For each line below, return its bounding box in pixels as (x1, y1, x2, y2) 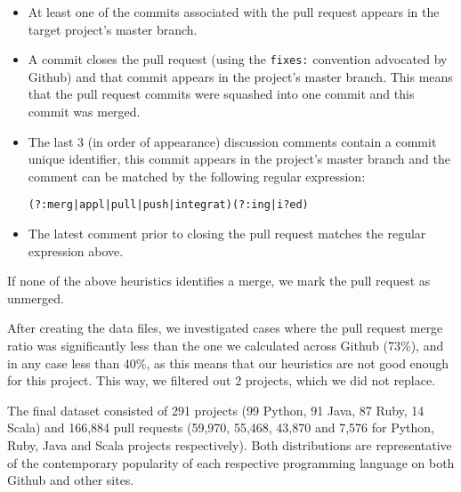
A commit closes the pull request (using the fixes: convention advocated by (28, 50, 448, 69)
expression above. (28, 241, 124, 260)
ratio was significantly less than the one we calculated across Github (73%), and (7, 336, 444, 355)
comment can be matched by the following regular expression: (28, 166, 366, 185)
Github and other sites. (7, 471, 134, 489)
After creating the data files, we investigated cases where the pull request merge (7, 319, 443, 337)
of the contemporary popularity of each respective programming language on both (7, 453, 455, 472)
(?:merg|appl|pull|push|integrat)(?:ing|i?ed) (28, 198, 309, 212)
